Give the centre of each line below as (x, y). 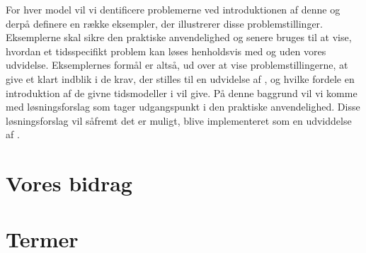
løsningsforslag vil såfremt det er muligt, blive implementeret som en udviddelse (179, 120)
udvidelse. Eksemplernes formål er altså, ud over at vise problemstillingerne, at (177, 65)
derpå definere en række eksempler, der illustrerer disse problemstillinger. (164, 23)
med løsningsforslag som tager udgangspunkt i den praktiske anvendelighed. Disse (183, 107)
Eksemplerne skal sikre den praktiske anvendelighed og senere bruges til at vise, (179, 37)
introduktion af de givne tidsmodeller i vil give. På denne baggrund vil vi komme (182, 92)
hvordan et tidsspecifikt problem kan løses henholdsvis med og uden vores (166, 51)
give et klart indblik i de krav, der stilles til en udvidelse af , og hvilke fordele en (180, 78)
